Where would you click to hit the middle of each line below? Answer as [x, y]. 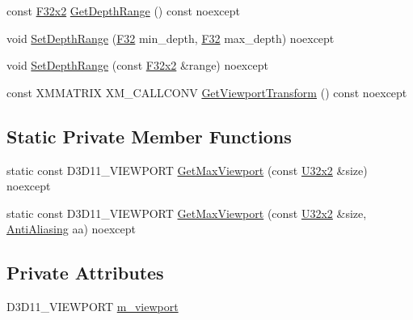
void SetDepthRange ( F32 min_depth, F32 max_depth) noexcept [171, 38]
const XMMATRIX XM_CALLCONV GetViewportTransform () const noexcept [207, 92]
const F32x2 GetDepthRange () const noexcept [124, 11]
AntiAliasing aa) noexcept [71, 229]
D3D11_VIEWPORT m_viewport [93, 307]
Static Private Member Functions [149, 136]
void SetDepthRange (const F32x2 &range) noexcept [137, 65]
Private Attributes [85, 273]
